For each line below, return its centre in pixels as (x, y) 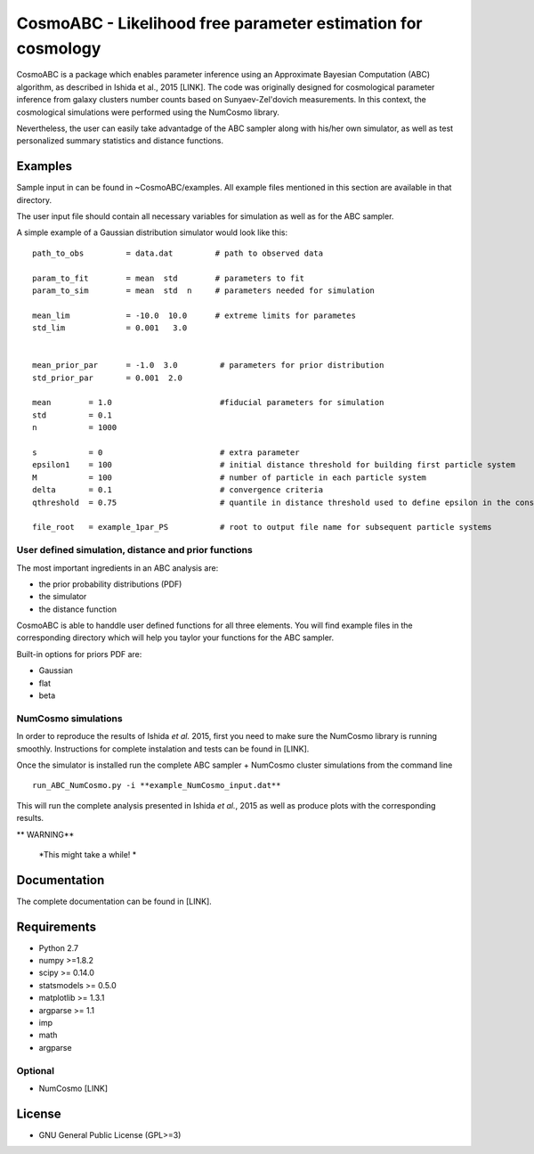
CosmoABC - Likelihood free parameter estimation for (219, 23)
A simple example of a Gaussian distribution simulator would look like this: (152, 232)
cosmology (59, 48)
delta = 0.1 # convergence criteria (178, 490)
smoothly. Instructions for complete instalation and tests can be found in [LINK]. (163, 749)
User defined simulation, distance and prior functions (134, 550)
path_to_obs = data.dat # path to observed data (178, 253)
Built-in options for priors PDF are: (79, 654)
